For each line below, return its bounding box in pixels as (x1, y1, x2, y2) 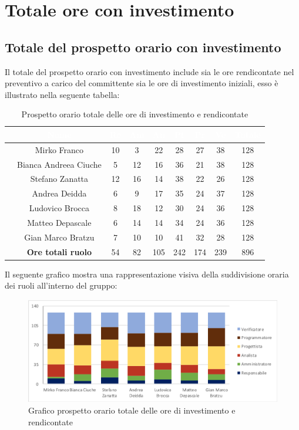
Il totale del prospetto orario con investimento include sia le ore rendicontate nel (5, 65, 294, 77)
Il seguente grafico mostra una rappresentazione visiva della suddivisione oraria (5, 268, 289, 280)
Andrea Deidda (32, 187, 87, 199)
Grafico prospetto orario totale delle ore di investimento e (28, 404, 236, 416)
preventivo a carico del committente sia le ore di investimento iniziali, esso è (5, 77, 278, 89)
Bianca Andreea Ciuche (17, 158, 102, 170)
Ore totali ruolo (26, 245, 92, 258)
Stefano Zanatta (30, 172, 89, 185)
